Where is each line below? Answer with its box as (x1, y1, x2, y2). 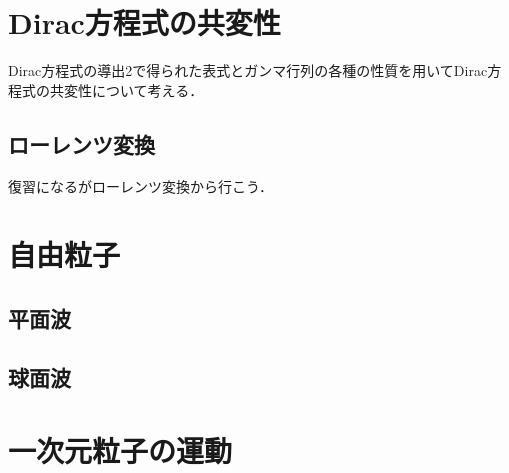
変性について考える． (63, 79, 204, 100)
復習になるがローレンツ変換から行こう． (8, 175, 273, 196)
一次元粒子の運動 (8, 430, 233, 471)
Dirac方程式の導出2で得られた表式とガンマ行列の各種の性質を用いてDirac (8, 60, 488, 81)
